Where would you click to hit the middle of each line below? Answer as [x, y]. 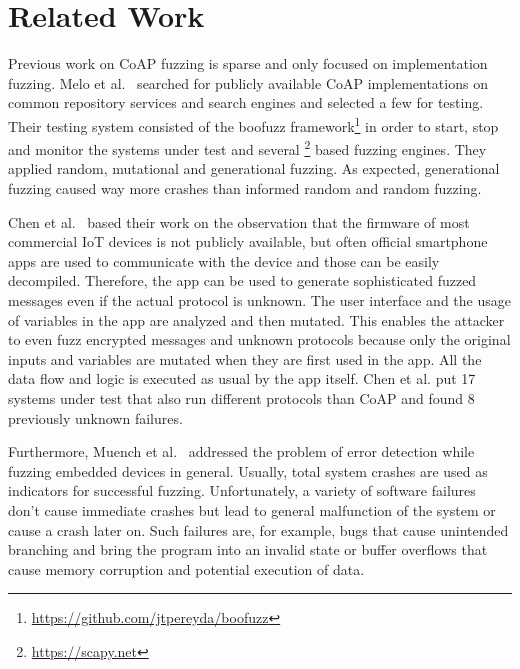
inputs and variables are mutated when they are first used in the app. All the [245, 358]
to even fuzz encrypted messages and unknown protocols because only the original [259, 339]
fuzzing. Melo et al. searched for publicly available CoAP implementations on [248, 82]
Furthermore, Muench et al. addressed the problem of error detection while [241, 451]
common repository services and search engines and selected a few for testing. [246, 102]
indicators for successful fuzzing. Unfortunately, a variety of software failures [242, 490]
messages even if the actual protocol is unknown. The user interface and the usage [259, 299]
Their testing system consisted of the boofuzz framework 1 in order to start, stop [253, 124]
